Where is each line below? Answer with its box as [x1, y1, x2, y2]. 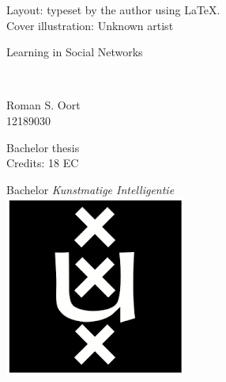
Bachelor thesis [6, 139, 80, 155]
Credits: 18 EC [6, 155, 79, 171]
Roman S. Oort [6, 97, 81, 113]
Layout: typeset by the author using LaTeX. [6, 2, 220, 17]
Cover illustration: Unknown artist [6, 17, 174, 33]
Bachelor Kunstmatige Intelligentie [6, 181, 175, 197]
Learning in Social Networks [6, 44, 143, 60]
